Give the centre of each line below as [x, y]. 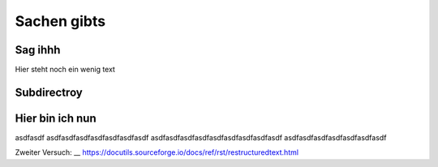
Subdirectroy [49, 92]
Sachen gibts [60, 21]
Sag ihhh [38, 50]
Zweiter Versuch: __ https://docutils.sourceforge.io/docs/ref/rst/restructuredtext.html [157, 152]
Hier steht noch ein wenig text [65, 70]
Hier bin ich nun [56, 118]
